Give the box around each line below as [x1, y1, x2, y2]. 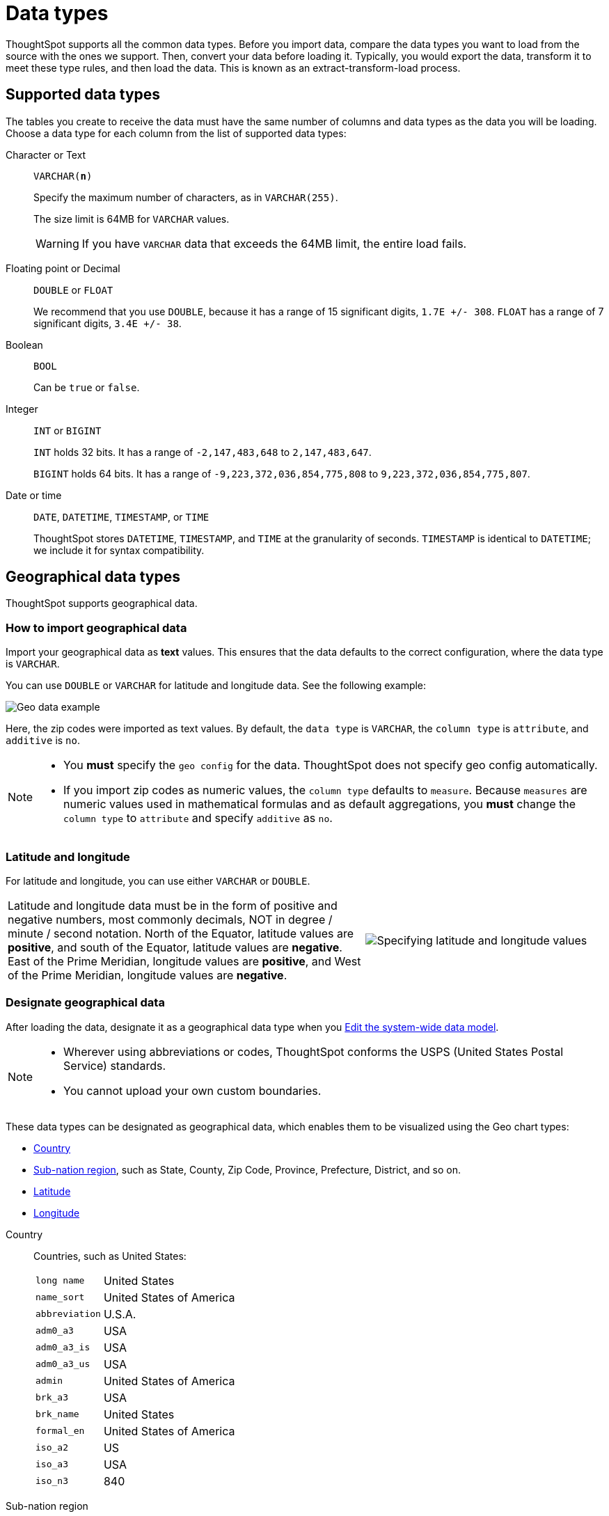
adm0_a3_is [35, 1342, 90, 1353]
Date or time [6, 489, 62, 501]
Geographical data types [6, 568, 180, 586]
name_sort [35, 1292, 85, 1303]
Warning [35, 236, 79, 251]
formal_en [35, 1426, 85, 1437]
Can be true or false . [33, 381, 140, 393]
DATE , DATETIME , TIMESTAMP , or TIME [33, 510, 209, 523]
